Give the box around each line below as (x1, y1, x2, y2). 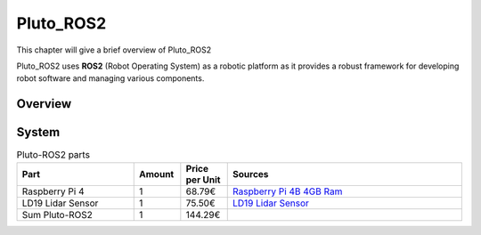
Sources (232, 167, 269, 180)
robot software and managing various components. (16, 73, 205, 84)
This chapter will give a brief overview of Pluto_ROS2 (16, 45, 212, 55)
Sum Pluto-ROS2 (21, 208, 94, 221)
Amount (139, 167, 175, 180)
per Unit (185, 174, 221, 186)
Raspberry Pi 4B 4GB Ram (232, 185, 343, 198)
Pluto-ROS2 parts (16, 149, 91, 161)
